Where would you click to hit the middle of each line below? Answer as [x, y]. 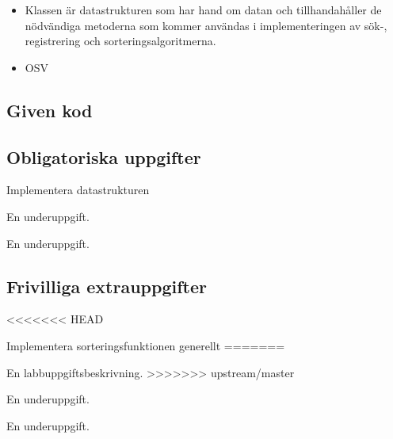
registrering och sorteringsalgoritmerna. [120, 41]
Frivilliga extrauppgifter [107, 286]
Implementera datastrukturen [78, 190]
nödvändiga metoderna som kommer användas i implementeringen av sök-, [206, 25]
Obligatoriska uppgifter [104, 157]
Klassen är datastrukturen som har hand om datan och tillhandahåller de [203, 10]
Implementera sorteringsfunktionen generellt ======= [146, 345]
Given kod [50, 110]
